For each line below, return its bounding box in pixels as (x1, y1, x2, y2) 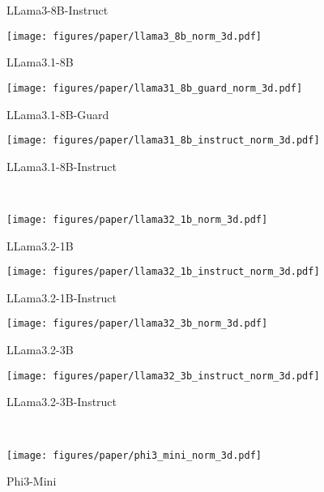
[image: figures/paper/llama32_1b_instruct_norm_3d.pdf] (6, 266, 320, 278)
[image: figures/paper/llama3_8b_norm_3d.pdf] (6, 30, 262, 42)
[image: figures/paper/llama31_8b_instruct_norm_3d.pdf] (6, 135, 320, 147)
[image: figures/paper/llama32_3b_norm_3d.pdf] (6, 318, 268, 330)
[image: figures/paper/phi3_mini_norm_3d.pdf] (6, 449, 262, 461)
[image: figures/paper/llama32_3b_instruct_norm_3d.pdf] (6, 370, 320, 382)
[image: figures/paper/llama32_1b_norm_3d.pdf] (6, 213, 268, 225)
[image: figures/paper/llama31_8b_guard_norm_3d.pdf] (6, 82, 303, 94)
